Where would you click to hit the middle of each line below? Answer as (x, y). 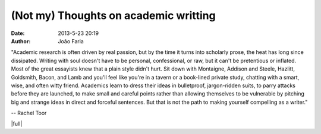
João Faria (71, 41)
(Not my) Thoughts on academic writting (114, 15)
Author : (21, 41)
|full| (17, 124)
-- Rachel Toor (29, 113)
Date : (18, 33)
